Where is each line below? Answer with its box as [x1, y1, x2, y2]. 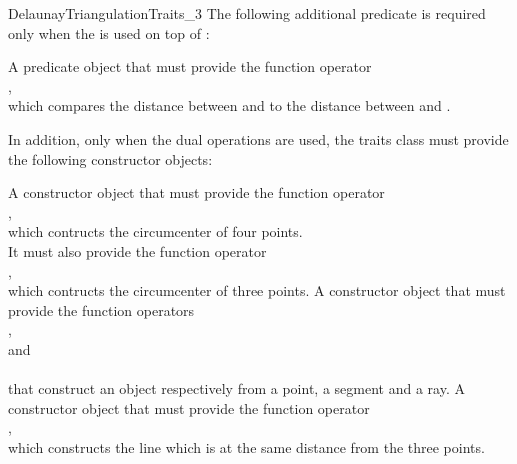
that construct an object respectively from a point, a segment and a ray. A [8, 378, 465, 399]
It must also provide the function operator [8, 240, 267, 261]
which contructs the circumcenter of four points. [8, 221, 303, 242]
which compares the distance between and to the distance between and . [8, 95, 451, 116]
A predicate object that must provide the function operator [8, 56, 372, 77]
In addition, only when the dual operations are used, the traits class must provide [8, 128, 509, 149]
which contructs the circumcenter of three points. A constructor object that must [8, 280, 506, 301]
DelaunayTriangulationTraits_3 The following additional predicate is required [8, 3, 486, 23]
